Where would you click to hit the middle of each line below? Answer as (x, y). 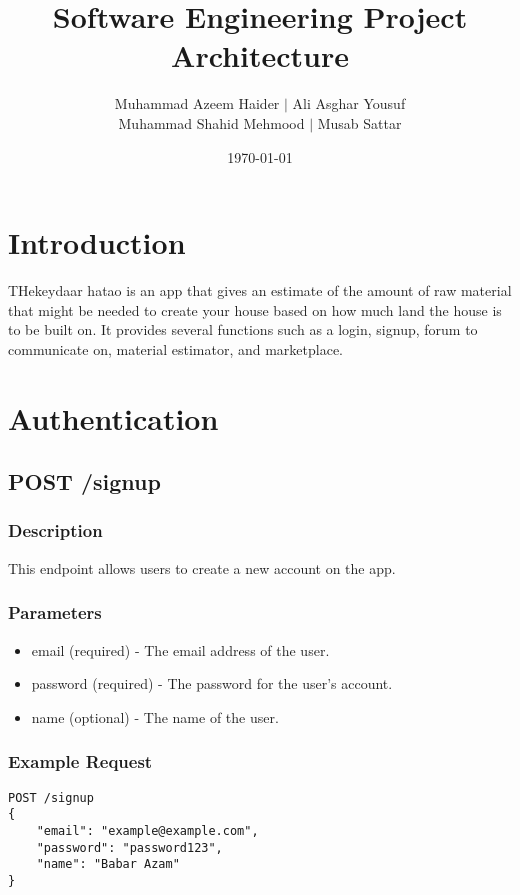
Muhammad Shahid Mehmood (211, 122)
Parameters (55, 612)
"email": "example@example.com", (147, 830)
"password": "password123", (129, 847)
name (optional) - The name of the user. (155, 716)
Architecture (260, 55)
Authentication (113, 417)
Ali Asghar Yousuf (349, 103)
